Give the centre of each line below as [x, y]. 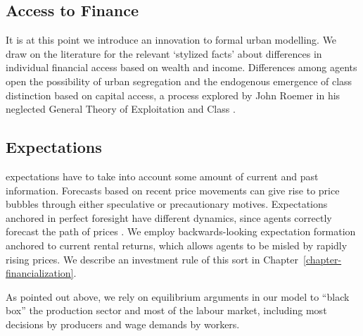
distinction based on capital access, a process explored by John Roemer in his [173, 95]
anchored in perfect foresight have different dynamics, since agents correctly [169, 217]
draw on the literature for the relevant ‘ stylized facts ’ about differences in [164, 53]
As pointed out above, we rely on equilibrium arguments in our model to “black [178, 296]
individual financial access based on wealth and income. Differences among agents [181, 67]
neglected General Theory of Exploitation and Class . [121, 109]
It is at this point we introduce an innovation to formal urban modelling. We [171, 40]
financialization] [40, 273]
